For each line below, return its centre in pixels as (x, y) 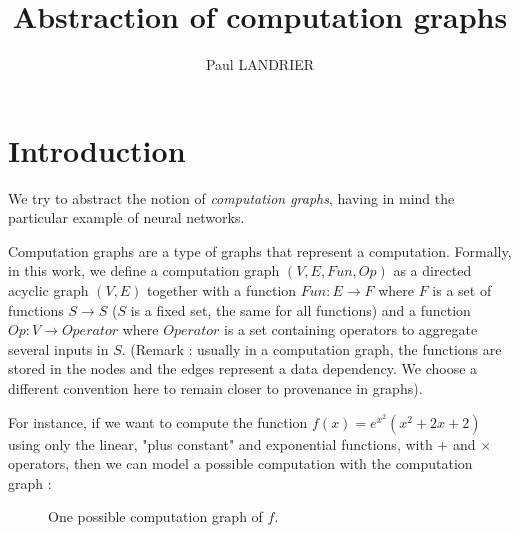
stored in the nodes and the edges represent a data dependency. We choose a (243, 368)
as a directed (432, 270)
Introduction (97, 149)
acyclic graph (48, 290)
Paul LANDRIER (260, 64)
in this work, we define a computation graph (144, 270)
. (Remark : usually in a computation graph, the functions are (311, 348)
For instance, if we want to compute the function (158, 421)
